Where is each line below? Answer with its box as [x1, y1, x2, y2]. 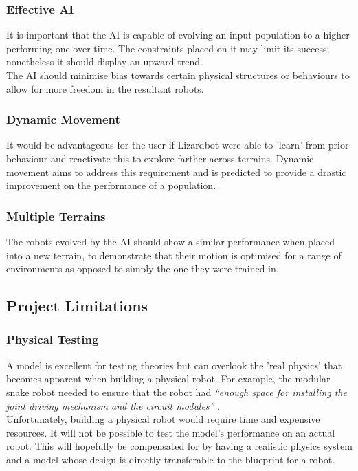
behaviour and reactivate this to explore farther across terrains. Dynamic [6, 151, 314, 165]
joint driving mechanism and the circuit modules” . [6, 398, 221, 413]
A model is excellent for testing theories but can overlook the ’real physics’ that [6, 358, 342, 372]
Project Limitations [6, 295, 148, 316]
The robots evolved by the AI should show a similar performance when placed [6, 234, 335, 248]
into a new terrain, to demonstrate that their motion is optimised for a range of [6, 248, 342, 262]
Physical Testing [6, 331, 99, 348]
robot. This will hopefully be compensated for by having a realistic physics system [6, 439, 353, 453]
